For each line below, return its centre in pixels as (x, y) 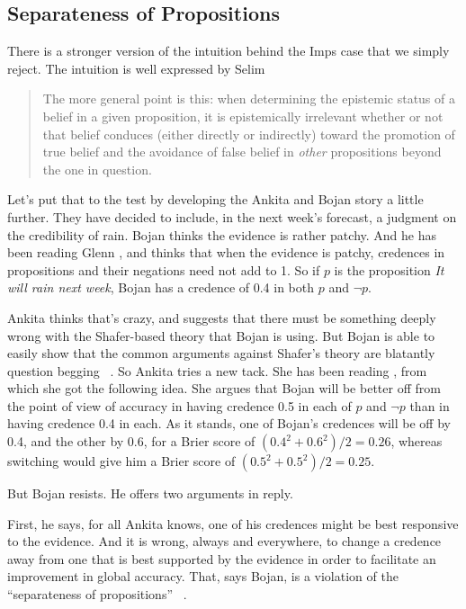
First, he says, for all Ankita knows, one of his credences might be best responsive (233, 523)
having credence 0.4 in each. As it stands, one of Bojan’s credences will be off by (229, 423)
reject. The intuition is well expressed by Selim (136, 68)
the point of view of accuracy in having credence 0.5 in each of (179, 405)
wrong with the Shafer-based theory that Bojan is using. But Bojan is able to (221, 335)
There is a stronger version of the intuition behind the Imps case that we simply (229, 51)
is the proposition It (389, 269)
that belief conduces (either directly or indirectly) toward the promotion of (249, 134)
